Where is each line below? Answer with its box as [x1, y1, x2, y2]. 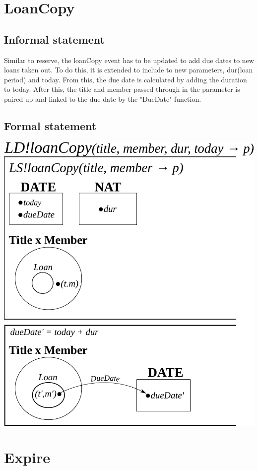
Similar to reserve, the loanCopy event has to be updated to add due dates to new [4, 55, 254, 65]
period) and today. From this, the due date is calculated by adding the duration [4, 74, 247, 84]
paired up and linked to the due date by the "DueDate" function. [4, 93, 201, 104]
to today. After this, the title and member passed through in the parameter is [4, 84, 240, 94]
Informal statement [4, 31, 105, 47]
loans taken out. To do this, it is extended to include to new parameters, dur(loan [4, 65, 253, 75]
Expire [4, 447, 51, 467]
